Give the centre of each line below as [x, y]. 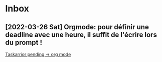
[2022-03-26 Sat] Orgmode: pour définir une [77, 27]
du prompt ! [24, 42]
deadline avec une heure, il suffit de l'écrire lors [81, 34]
